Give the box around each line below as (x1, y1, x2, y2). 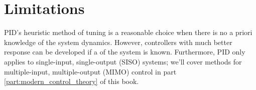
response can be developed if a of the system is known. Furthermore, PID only (4, 46, 245, 57)
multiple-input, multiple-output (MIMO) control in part (4, 66, 177, 76)
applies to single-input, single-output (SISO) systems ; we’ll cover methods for (4, 56, 242, 66)
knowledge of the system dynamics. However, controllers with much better (4, 36, 232, 47)
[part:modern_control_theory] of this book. (4, 76, 139, 86)
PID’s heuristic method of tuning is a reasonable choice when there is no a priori (4, 27, 252, 37)
